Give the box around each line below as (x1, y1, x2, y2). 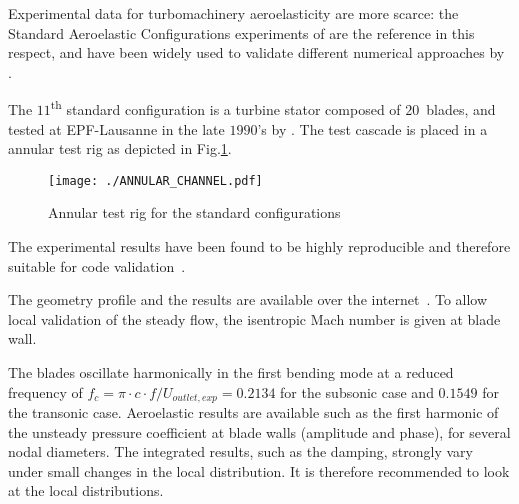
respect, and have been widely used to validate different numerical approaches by (8, 42, 505, 63)
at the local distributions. (8, 480, 164, 501)
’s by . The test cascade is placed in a (257, 118, 488, 139)
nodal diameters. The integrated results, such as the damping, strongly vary (8, 441, 473, 462)
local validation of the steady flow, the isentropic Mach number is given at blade (8, 308, 501, 329)
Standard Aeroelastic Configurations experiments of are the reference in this (8, 22, 475, 43)
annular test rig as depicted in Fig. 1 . (8, 138, 232, 159)
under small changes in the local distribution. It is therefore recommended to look (8, 460, 510, 481)
